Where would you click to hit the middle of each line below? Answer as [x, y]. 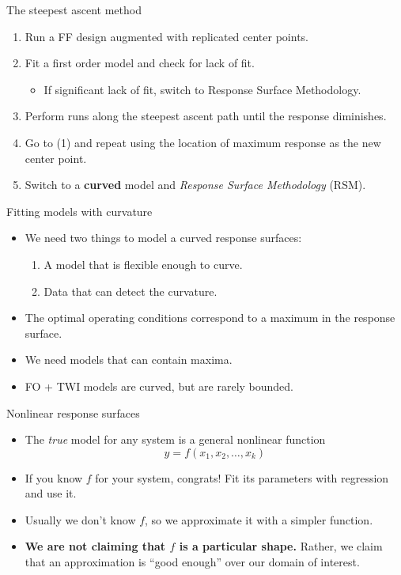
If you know [54, 477]
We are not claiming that [95, 546]
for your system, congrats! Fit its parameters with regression [242, 477]
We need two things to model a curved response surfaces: [163, 238]
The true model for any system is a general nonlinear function [175, 439]
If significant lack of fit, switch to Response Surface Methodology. [202, 89]
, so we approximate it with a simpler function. [259, 519]
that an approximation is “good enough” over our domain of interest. [192, 562]
